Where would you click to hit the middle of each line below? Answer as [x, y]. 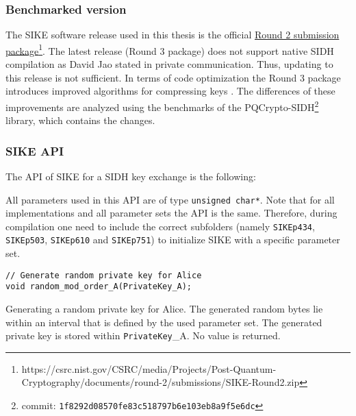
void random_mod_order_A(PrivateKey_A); [99, 287]
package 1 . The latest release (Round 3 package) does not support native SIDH [170, 49]
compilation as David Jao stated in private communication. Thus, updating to [169, 64]
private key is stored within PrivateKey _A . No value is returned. [143, 335]
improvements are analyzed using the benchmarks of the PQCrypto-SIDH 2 [162, 106]
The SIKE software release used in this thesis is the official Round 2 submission [173, 35]
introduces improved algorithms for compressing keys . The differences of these [170, 91]
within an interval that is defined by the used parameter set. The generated [164, 322]
